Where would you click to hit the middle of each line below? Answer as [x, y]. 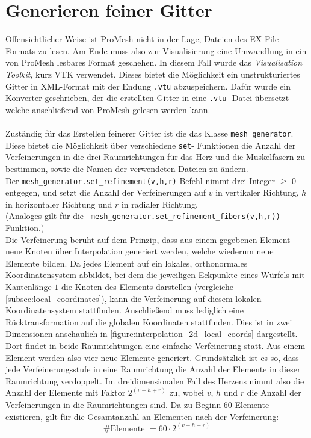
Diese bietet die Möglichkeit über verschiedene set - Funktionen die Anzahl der [151, 145]
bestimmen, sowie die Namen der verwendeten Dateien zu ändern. [127, 168]
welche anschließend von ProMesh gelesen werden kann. [108, 109]
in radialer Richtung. [159, 204]
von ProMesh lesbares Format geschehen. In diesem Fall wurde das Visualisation [154, 62]
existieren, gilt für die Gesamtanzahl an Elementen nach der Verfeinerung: [142, 416]
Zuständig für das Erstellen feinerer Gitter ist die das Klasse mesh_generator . [149, 133]
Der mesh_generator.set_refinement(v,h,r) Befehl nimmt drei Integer [140, 180]
